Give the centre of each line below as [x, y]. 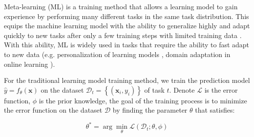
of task [154, 89]
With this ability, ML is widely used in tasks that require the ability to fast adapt [127, 45]
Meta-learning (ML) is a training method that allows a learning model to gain [121, 6]
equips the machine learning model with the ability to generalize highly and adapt [127, 26]
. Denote [182, 89]
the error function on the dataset [53, 110]
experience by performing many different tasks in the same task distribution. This [127, 16]
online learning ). [30, 64]
